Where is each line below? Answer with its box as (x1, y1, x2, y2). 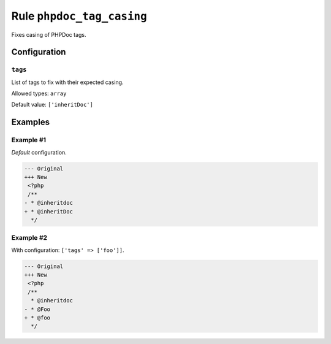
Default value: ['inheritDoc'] (11, 101, 93, 109)
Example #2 (11, 234, 48, 242)
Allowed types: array (11, 90, 67, 97)
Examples (11, 117, 50, 128)
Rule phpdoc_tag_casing (11, 9, 147, 23)
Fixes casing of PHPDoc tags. (11, 31, 86, 38)
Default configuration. (11, 148, 67, 156)
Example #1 (11, 136, 46, 144)
